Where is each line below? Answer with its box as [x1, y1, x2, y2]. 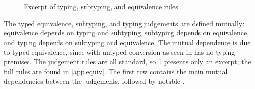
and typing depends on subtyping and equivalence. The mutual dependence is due [4, 37, 251, 47]
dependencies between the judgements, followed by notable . [4, 76, 185, 86]
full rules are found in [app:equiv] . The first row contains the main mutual [4, 66, 227, 76]
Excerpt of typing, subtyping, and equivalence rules [24, 1, 178, 11]
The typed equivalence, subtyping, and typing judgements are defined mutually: [4, 18, 245, 28]
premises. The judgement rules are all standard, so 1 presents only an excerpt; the [4, 56, 251, 66]
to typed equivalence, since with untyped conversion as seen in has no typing [4, 47, 235, 57]
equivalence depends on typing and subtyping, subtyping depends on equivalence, [4, 28, 249, 38]
